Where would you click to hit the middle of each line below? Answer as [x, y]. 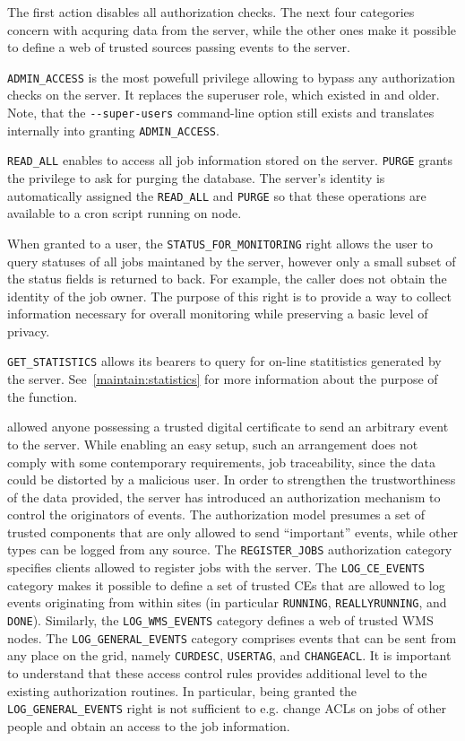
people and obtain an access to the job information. [149, 725]
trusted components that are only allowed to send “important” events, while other [232, 532]
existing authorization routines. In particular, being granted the [182, 690]
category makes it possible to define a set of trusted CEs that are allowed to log [226, 584]
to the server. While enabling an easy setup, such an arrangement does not [213, 444]
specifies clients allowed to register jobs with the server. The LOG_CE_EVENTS [216, 567]
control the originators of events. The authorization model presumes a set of [216, 514]
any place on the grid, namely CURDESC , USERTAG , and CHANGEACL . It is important [229, 655]
